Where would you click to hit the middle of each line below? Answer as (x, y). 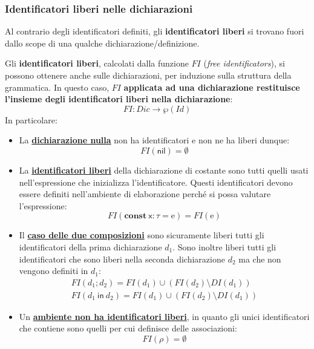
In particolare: (31, 119)
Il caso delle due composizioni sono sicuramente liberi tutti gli (142, 235)
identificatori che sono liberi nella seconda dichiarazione (122, 259)
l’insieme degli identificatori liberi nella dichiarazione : (119, 99)
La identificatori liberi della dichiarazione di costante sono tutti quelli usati (164, 170)
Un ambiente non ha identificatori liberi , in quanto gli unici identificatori (164, 316)
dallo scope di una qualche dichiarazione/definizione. (102, 43)
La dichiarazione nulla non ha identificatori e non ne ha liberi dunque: (154, 140)
